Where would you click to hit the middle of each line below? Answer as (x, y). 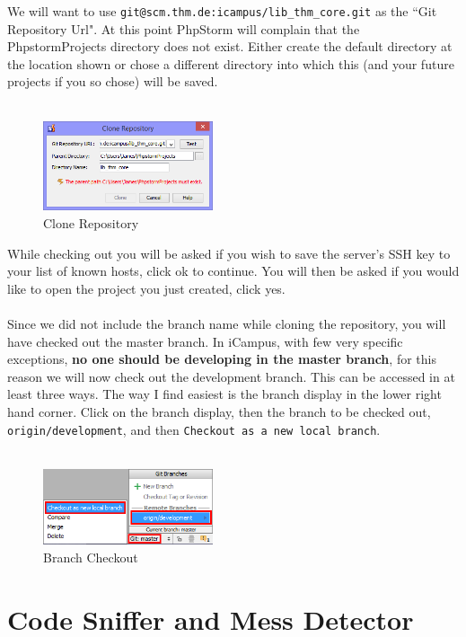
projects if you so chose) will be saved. (113, 81)
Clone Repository (91, 223)
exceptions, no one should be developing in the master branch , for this (222, 359)
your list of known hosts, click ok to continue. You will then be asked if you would (233, 271)
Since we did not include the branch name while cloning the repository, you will (227, 323)
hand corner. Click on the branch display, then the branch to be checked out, (219, 411)
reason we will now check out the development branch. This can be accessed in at (231, 376)
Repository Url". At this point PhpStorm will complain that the (184, 28)
